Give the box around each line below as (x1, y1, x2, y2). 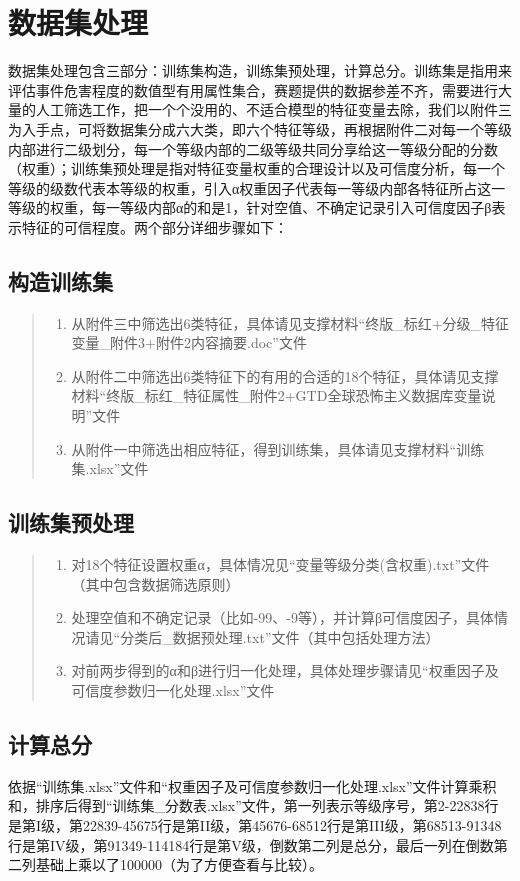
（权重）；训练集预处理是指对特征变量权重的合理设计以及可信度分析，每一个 (8, 158, 505, 179)
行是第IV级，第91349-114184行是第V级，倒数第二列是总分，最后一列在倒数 (8, 834, 494, 855)
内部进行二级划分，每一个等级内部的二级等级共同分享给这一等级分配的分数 (8, 138, 498, 159)
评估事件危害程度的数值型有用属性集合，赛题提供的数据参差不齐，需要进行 (8, 79, 498, 100)
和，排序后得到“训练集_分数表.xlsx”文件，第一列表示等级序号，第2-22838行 (8, 795, 499, 816)
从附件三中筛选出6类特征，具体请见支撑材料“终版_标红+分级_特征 (71, 312, 510, 333)
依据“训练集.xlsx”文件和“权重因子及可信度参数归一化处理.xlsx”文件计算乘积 (8, 775, 497, 796)
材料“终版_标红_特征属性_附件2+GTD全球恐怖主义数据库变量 (71, 385, 482, 406)
